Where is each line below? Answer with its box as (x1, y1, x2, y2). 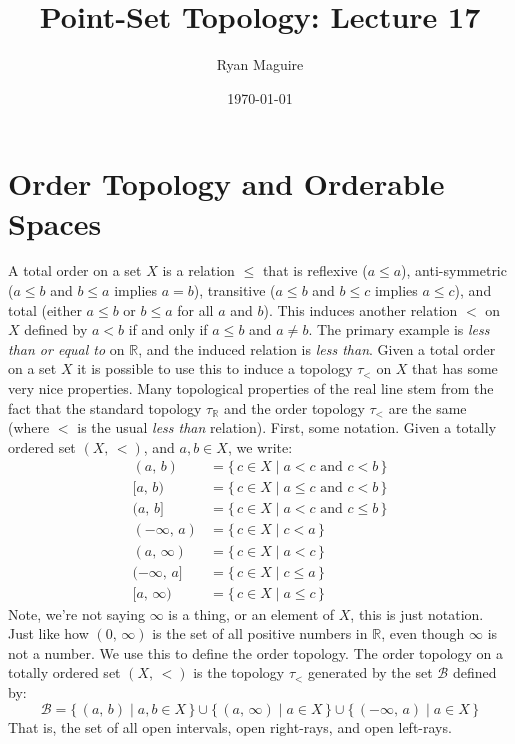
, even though (381, 623, 465, 644)
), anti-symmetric (401, 260, 507, 281)
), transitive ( (193, 280, 276, 301)
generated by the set (308, 662, 433, 683)
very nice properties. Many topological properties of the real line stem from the (8, 378, 494, 398)
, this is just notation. (350, 603, 484, 624)
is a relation (162, 260, 235, 281)
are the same (388, 397, 467, 418)
